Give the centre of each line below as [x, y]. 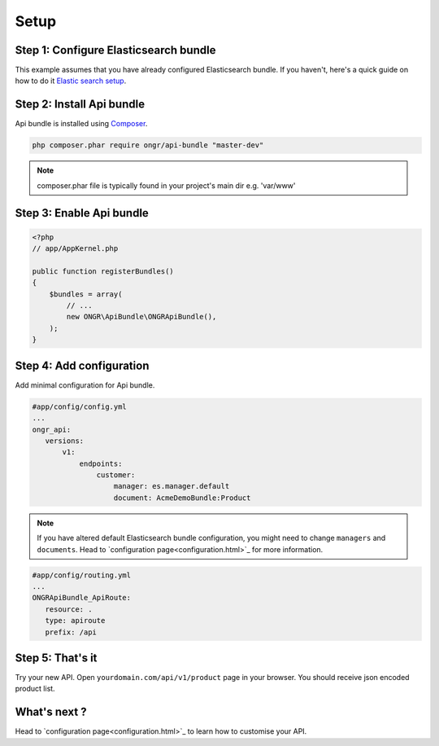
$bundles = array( [86, 294]
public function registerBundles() [103, 271]
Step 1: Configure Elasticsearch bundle [115, 50]
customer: [116, 475]
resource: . [69, 609]
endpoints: [101, 463]
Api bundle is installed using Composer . [81, 124]
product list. [35, 689]
